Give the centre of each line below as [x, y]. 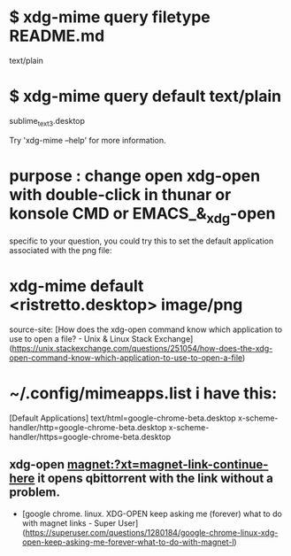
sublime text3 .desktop [47, 122]
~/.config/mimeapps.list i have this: [143, 394]
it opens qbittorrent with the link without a [156, 479]
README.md [57, 36]
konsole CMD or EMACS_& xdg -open [142, 215]
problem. [34, 493]
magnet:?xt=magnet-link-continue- [168, 464]
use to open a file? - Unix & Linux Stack [81, 339]
